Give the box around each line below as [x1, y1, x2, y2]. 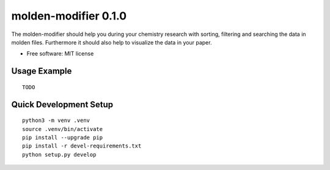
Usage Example [11, 66, 72, 76]
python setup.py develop [22, 151, 97, 158]
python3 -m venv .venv [22, 117, 90, 124]
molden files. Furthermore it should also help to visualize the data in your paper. [11, 38, 212, 46]
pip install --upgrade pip [22, 134, 103, 141]
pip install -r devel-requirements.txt [22, 143, 142, 149]
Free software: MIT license [26, 50, 94, 57]
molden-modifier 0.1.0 [11, 9, 127, 23]
